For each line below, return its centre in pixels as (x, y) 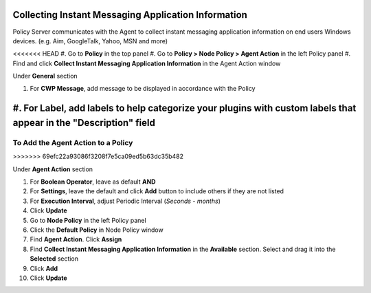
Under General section (45, 76)
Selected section (54, 259)
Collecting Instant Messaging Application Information (130, 15)
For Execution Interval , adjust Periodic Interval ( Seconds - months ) (125, 201)
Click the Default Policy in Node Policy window (97, 230)
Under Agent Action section (53, 169)
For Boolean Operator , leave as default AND (93, 182)
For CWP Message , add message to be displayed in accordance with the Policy (143, 89)
